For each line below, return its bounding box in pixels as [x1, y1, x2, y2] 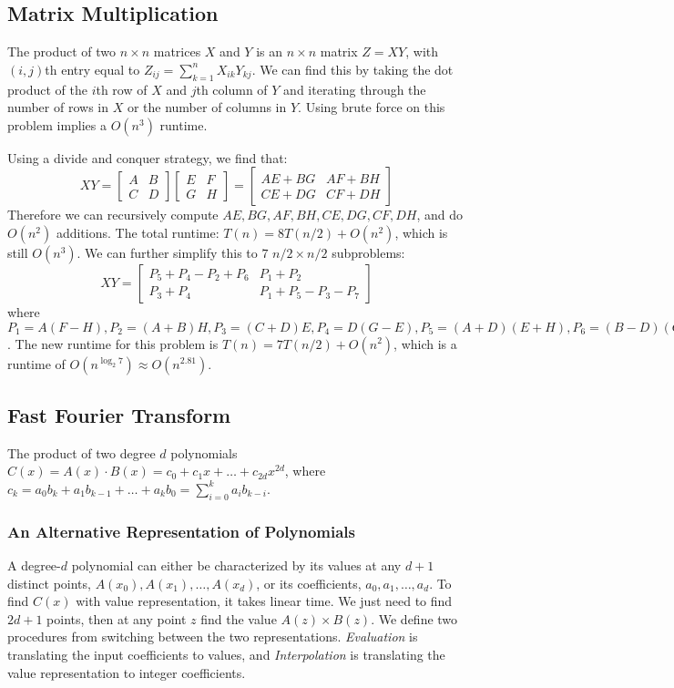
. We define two [371, 609, 458, 628]
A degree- [7, 555, 61, 574]
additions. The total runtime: [56, 222, 220, 241]
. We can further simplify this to [77, 242, 258, 262]
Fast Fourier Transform [7, 400, 231, 428]
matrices [153, 42, 201, 61]
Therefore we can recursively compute [7, 205, 219, 224]
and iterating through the [283, 79, 426, 98]
